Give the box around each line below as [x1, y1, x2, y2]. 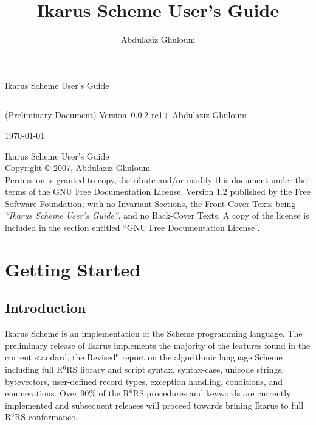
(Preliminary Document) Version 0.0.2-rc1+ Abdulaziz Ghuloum [5, 108, 247, 121]
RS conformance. [15, 410, 78, 423]
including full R [5, 363, 63, 376]
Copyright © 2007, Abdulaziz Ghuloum [5, 161, 151, 174]
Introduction [5, 298, 86, 317]
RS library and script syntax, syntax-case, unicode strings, [66, 363, 284, 376]
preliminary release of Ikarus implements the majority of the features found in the [5, 339, 311, 351]
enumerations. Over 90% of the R [5, 387, 129, 399]
